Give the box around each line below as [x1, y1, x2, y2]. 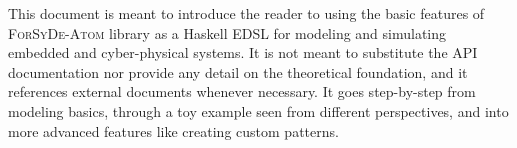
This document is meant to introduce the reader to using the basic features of [8, 3, 485, 23]
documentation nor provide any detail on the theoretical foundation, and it [8, 61, 468, 82]
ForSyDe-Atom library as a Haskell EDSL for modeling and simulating [8, 22, 447, 43]
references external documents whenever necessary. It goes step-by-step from [8, 81, 476, 102]
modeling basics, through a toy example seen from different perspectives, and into [8, 100, 509, 121]
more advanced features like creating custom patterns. [8, 120, 339, 141]
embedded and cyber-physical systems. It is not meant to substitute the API [8, 42, 478, 63]
